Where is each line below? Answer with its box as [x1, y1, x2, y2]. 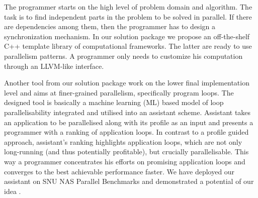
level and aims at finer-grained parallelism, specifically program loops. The [4, 87, 234, 97]
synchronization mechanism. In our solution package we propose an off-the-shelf [4, 31, 250, 41]
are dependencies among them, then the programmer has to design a [4, 21, 215, 32]
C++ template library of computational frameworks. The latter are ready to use [4, 41, 252, 51]
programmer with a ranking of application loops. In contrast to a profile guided [4, 127, 249, 137]
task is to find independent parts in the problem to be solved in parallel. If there [4, 11, 252, 22]
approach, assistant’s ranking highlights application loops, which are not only [4, 136, 242, 147]
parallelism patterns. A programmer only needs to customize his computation [4, 50, 243, 61]
